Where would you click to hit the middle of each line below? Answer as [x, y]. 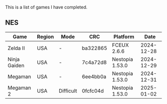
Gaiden [16, 65]
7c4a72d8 [94, 62]
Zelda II [16, 48]
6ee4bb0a [94, 76]
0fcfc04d [93, 91]
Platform [124, 37]
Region [45, 37]
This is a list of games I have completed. [46, 7]
